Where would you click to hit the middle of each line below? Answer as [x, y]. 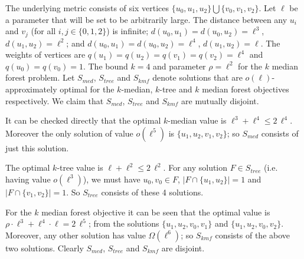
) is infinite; [128, 31]
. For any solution [195, 167]
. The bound [105, 66]
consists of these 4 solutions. [152, 192]
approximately [31, 89]
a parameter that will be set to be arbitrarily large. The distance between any [146, 19]
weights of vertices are [45, 54]
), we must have [112, 179]
